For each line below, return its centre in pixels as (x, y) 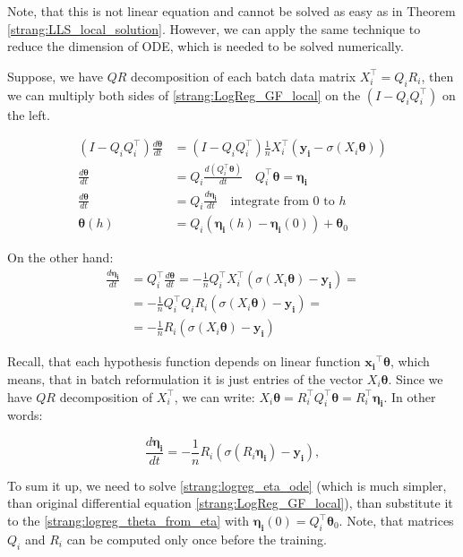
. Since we (416, 379)
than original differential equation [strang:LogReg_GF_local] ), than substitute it (230, 503)
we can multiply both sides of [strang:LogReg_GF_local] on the (184, 94)
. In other (410, 396)
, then (437, 76)
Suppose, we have (56, 76)
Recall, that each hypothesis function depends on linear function (184, 361)
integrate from (270, 201)
